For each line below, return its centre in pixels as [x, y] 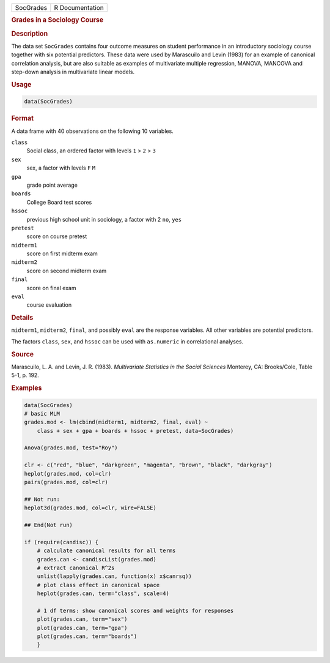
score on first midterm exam [62, 253]
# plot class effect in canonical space [98, 585]
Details [22, 318]
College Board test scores [59, 202]
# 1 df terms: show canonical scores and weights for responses [135, 610]
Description [30, 34]
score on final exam [51, 288]
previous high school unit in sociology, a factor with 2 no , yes [104, 219]
